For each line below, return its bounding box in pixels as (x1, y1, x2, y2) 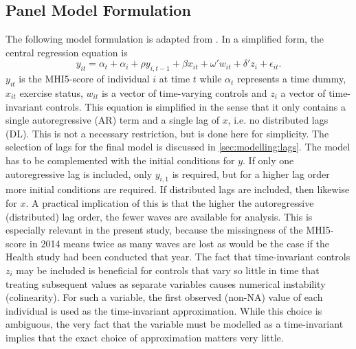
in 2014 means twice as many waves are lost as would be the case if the (30, 236, 330, 250)
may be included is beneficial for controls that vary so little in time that (16, 262, 320, 277)
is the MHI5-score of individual (19, 71, 150, 86)
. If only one (243, 153, 294, 167)
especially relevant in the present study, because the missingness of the (5, 223, 303, 237)
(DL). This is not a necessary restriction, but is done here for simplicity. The (5, 126, 329, 140)
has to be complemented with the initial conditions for (5, 153, 235, 167)
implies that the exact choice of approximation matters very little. (5, 330, 284, 344)
